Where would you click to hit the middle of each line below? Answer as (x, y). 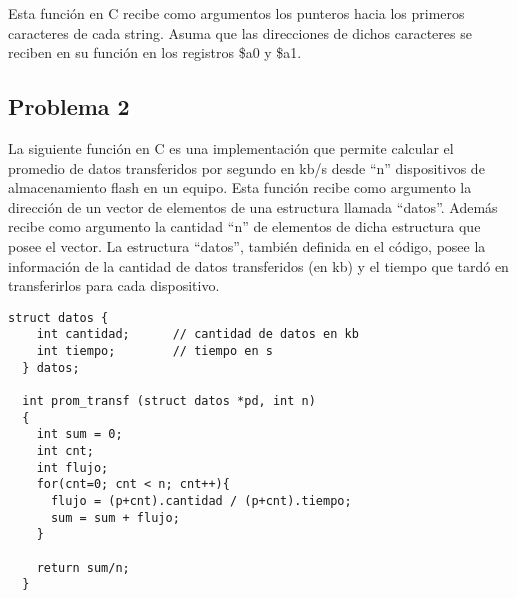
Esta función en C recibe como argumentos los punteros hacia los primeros (236, 13)
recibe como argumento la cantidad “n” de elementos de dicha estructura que (244, 226)
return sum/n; (83, 567)
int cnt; (65, 450)
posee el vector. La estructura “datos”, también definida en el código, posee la (247, 245)
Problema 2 (69, 106)
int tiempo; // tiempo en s (154, 351)
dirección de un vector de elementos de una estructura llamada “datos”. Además (253, 206)
